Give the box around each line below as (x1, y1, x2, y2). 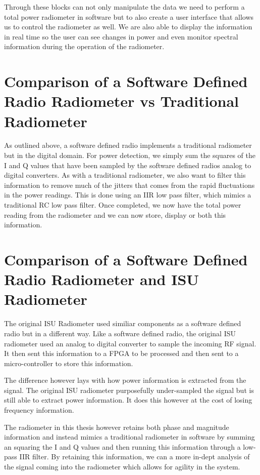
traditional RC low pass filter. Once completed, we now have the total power (4, 200, 241, 210)
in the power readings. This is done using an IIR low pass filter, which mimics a (4, 189, 251, 200)
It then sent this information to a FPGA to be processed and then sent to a (4, 348, 239, 359)
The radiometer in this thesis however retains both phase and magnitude (4, 421, 229, 432)
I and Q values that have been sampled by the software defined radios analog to (4, 160, 251, 170)
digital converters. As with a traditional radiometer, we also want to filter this (4, 170, 246, 180)
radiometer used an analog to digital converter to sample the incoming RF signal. (4, 338, 256, 348)
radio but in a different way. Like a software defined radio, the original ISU (4, 328, 236, 338)
